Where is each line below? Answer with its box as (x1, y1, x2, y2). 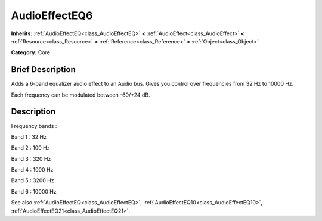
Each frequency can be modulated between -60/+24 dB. (11, 91, 150, 98)
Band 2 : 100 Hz (11, 144, 50, 151)
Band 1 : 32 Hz (11, 133, 47, 140)
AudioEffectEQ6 (11, 9, 93, 22)
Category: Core (11, 49, 51, 56)
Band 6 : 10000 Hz (11, 188, 57, 195)
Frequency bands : (11, 122, 57, 129)
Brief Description (11, 64, 76, 74)
